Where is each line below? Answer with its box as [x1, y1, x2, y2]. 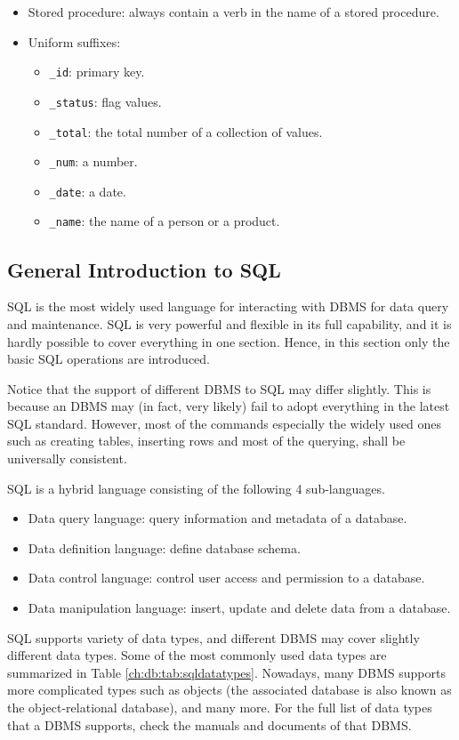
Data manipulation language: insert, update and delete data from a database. [28, 599, 451, 617]
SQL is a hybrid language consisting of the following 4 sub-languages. [7, 479, 385, 497]
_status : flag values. [49, 92, 162, 110]
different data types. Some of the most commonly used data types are [7, 646, 387, 664]
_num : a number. [49, 152, 138, 171]
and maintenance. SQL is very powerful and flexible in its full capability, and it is [7, 314, 452, 333]
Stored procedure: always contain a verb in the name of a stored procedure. [28, 3, 439, 20]
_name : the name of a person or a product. [49, 212, 280, 230]
